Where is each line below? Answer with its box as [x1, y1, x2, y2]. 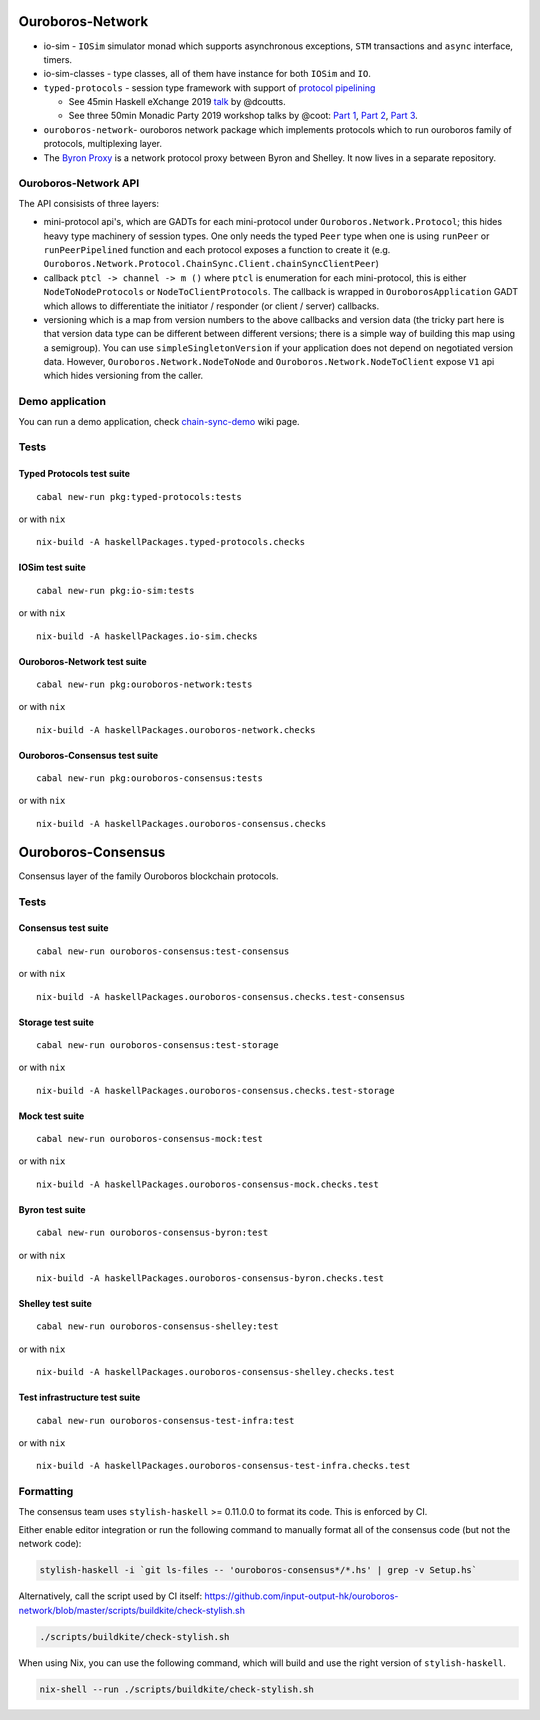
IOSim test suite [18, 561, 87, 574]
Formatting [18, 1485, 74, 1499]
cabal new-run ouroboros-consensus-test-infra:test [36, 1415, 295, 1426]
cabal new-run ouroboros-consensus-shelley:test [36, 1321, 279, 1332]
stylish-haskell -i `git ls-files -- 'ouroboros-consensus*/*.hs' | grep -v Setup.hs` [39, 1565, 478, 1576]
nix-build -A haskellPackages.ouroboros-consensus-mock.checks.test [36, 1178, 379, 1190]
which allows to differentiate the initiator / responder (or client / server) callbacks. [43, 300, 380, 312]
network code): [18, 1538, 82, 1550]
